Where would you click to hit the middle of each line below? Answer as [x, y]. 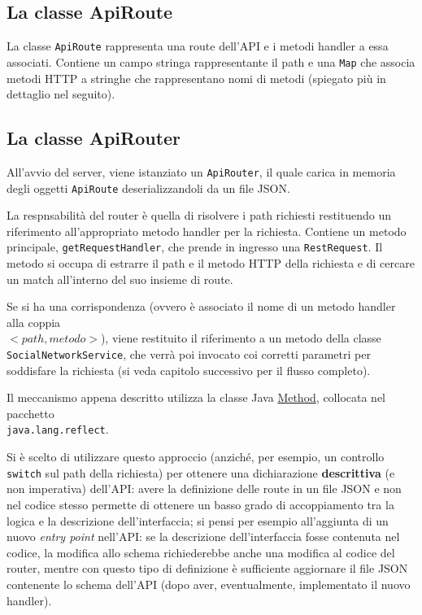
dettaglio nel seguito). [61, 94]
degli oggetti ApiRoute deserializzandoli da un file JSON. [148, 188]
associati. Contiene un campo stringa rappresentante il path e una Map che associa [211, 61]
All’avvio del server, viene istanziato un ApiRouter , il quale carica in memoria [201, 171]
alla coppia [34, 322]
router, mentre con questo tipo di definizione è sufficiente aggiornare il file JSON [207, 568]
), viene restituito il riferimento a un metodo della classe [241, 338]
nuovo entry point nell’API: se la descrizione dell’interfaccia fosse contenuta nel [203, 536]
